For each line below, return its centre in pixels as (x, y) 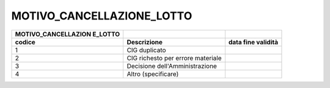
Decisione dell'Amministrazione (172, 66)
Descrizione (145, 42)
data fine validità (253, 42)
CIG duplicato (146, 50)
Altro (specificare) (153, 74)
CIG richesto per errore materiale (174, 58)
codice (25, 42)
